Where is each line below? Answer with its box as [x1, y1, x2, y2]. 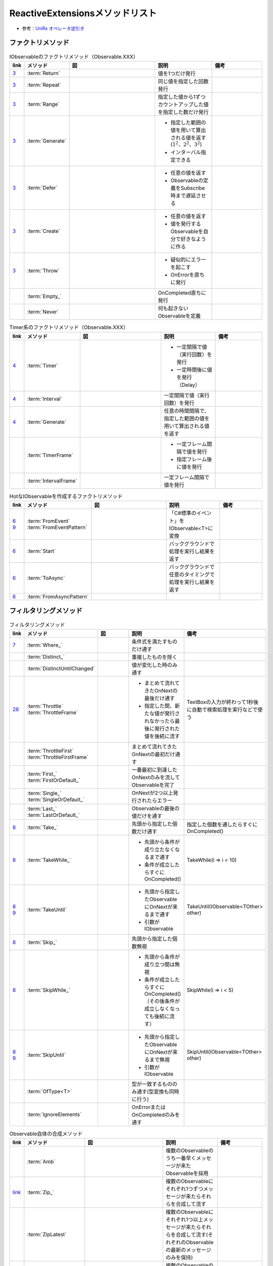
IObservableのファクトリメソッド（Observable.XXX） [9, 53, 139, 60]
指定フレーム [176, 456, 207, 463]
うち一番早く [165, 1155, 197, 1162]
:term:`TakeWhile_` [27, 856, 72, 863]
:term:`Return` [27, 69, 61, 76]
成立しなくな [144, 1005, 175, 1012]
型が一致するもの [131, 1080, 172, 1087]
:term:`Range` [27, 100, 60, 107]
